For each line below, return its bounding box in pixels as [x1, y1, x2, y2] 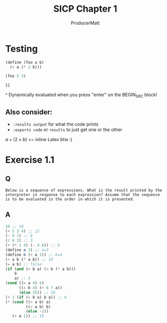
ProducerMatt [71, 20, 100, 26]
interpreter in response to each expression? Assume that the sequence [5, 192, 160, 197]
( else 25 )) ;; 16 [18, 290, 56, 295]
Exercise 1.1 [5, 154, 55, 166]
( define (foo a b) [5, 59, 44, 65]
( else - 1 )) [25, 309, 49, 314]
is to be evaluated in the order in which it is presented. [5, 197, 136, 202]
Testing [5, 43, 38, 54]
